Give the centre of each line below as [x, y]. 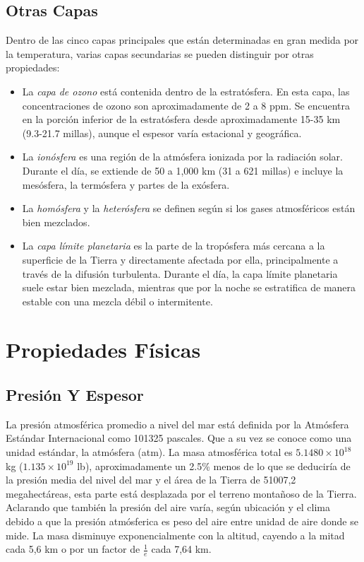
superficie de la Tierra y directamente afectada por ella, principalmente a [180, 259]
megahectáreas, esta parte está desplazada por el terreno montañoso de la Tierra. [181, 493]
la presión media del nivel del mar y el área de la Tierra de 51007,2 [151, 480]
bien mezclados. [56, 222]
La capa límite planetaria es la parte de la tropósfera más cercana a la [174, 246]
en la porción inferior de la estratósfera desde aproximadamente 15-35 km [181, 119]
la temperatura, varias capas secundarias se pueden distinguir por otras [160, 53]
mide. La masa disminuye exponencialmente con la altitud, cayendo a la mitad [175, 535]
